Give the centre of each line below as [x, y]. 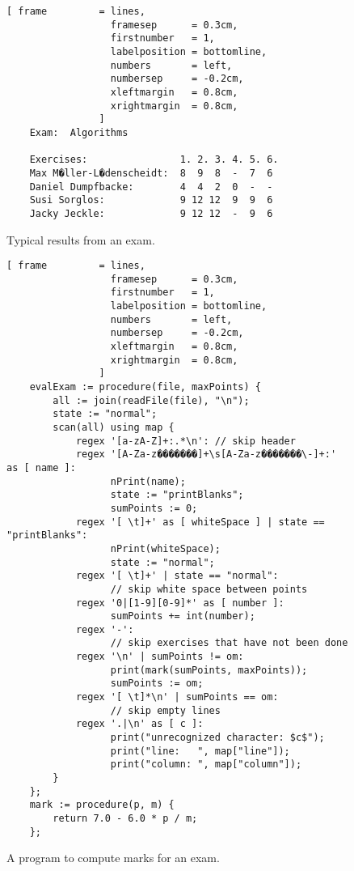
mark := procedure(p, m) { [102, 805]
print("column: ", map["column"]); [206, 765]
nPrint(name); [148, 481]
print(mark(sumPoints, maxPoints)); [209, 670]
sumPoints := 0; [154, 508]
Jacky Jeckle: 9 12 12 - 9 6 [151, 213]
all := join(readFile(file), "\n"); [151, 400]
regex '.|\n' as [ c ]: [139, 724]
